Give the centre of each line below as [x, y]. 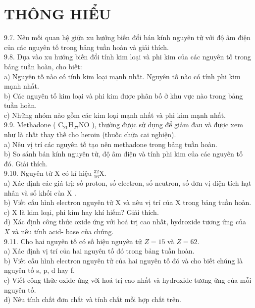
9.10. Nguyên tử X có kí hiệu [48, 173]
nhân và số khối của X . [40, 192]
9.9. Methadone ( [30, 125]
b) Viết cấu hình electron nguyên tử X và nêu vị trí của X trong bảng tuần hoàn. [128, 202]
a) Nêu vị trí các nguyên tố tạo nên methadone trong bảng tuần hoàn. [111, 144]
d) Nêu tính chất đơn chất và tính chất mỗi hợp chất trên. [93, 299]
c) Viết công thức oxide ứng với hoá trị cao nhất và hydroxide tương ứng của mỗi [128, 280]
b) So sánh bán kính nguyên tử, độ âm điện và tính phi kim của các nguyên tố [123, 154]
